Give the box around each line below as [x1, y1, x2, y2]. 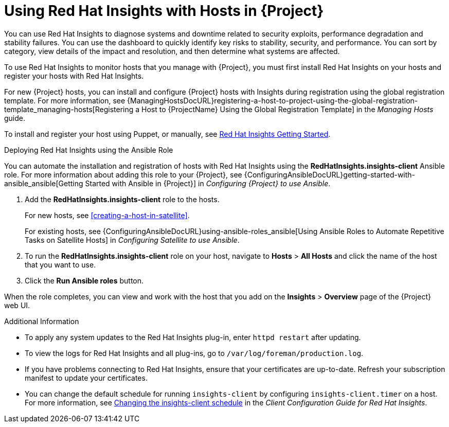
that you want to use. [25, 260, 96, 269]
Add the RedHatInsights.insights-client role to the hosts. [25, 194, 220, 204]
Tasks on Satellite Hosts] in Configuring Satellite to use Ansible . [25, 235, 240, 244]
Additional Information [4, 316, 79, 326]
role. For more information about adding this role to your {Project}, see [4, 170, 242, 179]
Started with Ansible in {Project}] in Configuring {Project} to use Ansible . [85, 179, 331, 188]
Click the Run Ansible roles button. [25, 276, 144, 285]
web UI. [4, 300, 30, 310]
